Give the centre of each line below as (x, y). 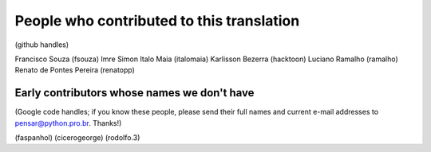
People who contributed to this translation (157, 21)
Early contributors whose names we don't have (134, 93)
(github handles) (42, 45)
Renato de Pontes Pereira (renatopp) (75, 70)
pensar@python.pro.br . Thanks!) (68, 123)
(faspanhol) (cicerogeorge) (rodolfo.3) (77, 138)
